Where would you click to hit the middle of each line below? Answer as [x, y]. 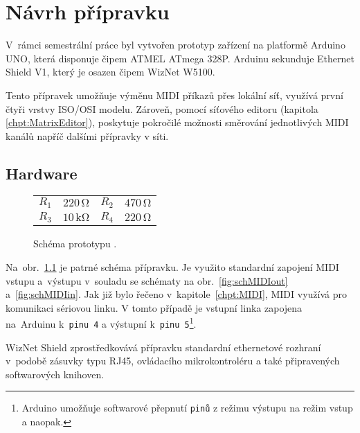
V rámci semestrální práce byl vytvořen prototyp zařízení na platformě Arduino [175, 45]
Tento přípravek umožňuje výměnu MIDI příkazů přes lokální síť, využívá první [174, 95]
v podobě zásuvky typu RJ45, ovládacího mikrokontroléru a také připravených [173, 361]
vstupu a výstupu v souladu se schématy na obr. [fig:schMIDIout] [147, 280]
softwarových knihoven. [55, 374]
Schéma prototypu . [75, 244]
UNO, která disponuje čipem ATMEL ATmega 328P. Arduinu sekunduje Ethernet [180, 58]
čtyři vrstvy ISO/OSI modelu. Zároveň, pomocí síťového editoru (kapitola [162, 108]
